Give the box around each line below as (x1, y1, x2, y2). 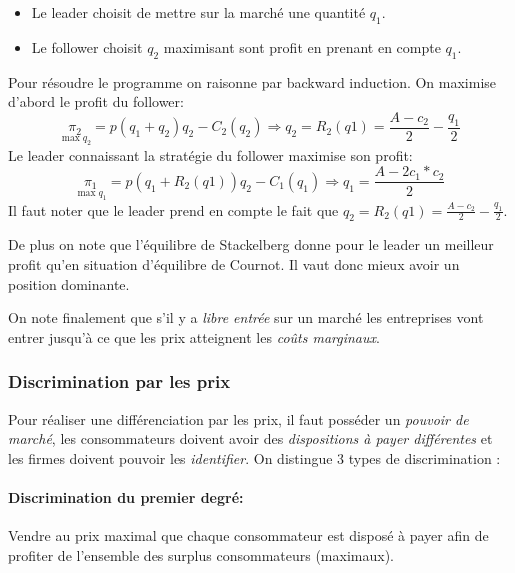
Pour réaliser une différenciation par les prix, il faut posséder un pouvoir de (8, 408, 469, 429)
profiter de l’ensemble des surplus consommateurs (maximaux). (8, 544, 394, 565)
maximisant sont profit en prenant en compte (163, 36, 441, 57)
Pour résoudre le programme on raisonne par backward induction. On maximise (8, 71, 497, 92)
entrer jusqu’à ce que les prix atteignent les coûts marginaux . (8, 326, 380, 347)
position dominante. (8, 273, 130, 294)
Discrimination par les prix (8, 369, 231, 394)
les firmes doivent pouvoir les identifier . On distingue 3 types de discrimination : (8, 447, 501, 468)
